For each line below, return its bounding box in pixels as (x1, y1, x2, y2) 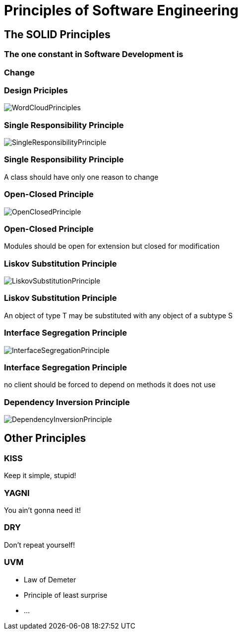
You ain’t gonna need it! (4, 506, 81, 515)
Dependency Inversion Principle (4, 397, 130, 407)
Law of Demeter (24, 575, 76, 584)
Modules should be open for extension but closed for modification (4, 242, 220, 251)
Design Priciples (4, 85, 68, 95)
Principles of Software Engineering (4, 2, 239, 19)
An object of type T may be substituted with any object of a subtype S (4, 311, 233, 320)
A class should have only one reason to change (4, 172, 159, 181)
